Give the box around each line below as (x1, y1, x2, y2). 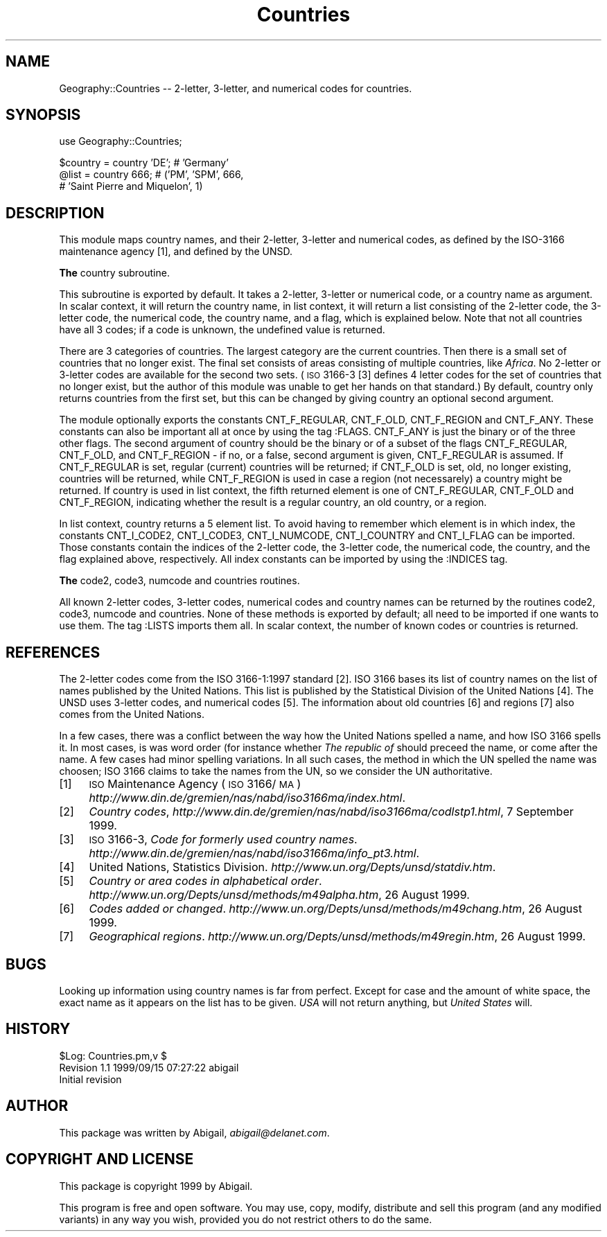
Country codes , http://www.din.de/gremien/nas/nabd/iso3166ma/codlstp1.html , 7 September (89, 805, 574, 819)
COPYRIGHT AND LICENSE (6, 1150, 194, 1168)
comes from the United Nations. (59, 708, 204, 721)
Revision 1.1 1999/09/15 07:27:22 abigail (59, 1061, 239, 1073)
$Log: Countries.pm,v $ (59, 1049, 168, 1062)
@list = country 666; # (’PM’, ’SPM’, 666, (59, 168, 244, 181)
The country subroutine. (59, 267, 170, 279)
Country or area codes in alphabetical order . (89, 874, 322, 888)
